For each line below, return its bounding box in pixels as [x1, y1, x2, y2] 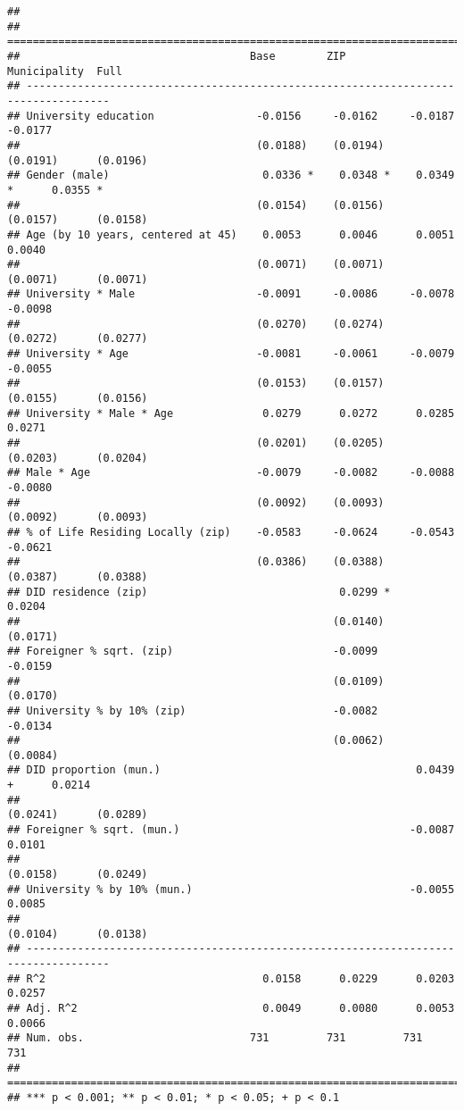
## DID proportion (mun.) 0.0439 [7, 764, 455, 777]
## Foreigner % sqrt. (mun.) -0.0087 [7, 823, 455, 837]
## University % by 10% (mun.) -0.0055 [7, 882, 455, 896]
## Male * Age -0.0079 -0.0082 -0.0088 [7, 466, 455, 480]
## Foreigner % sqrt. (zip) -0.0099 [7, 645, 378, 658]
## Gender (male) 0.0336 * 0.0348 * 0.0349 [7, 169, 455, 182]
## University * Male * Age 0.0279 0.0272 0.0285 [7, 406, 455, 420]
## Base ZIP [7, 49, 346, 63]
